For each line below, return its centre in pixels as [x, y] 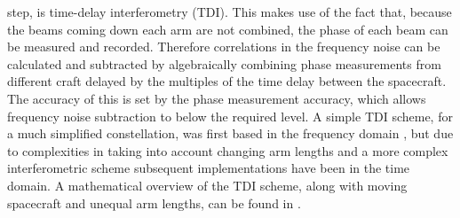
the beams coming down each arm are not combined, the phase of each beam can [228, 29]
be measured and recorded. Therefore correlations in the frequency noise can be [224, 47]
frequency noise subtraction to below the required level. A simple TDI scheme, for [230, 116]
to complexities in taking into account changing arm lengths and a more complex [228, 150]
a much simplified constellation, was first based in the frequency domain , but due [230, 133]
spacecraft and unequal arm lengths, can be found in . [154, 202]
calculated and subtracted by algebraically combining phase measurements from [224, 63]
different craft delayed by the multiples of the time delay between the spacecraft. [227, 81]
